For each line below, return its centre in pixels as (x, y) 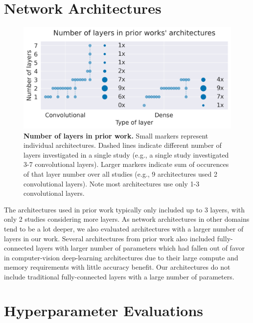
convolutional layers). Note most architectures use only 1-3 (112, 183)
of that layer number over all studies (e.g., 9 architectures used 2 (120, 173)
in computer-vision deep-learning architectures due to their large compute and (121, 257)
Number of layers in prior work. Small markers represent (116, 135)
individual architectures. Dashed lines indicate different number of (123, 145)
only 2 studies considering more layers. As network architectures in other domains (127, 219)
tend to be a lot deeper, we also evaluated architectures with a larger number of (124, 228)
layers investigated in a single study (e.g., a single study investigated (126, 154)
